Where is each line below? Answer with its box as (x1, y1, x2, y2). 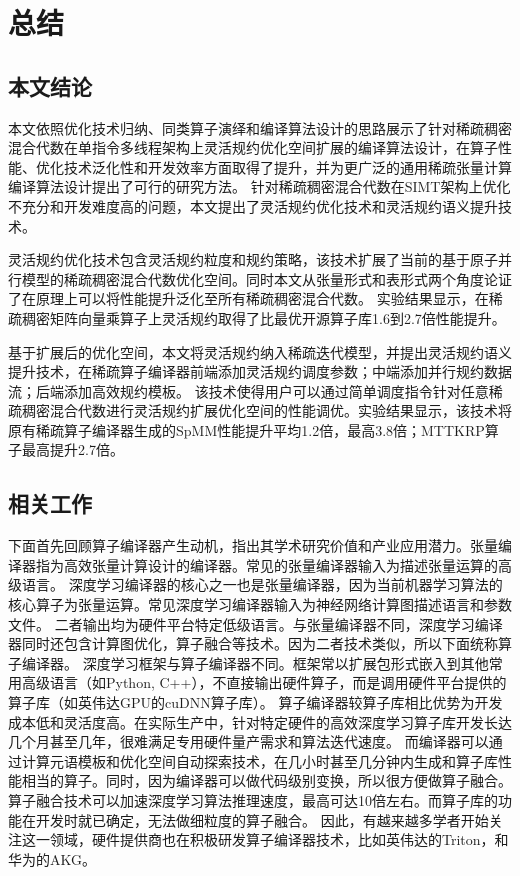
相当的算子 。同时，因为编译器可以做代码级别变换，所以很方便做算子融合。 (21, 770, 512, 791)
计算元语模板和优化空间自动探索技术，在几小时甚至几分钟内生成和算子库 (21, 750, 498, 771)
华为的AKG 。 (8, 848, 96, 869)
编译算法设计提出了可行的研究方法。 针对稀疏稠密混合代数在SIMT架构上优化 (8, 176, 511, 197)
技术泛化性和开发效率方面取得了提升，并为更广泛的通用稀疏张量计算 (63, 156, 512, 177)
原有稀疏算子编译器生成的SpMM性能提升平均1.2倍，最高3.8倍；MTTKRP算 (8, 419, 499, 440)
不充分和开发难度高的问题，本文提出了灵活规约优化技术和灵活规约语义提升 (8, 195, 498, 216)
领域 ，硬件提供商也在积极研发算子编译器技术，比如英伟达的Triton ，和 (49, 829, 509, 850)
